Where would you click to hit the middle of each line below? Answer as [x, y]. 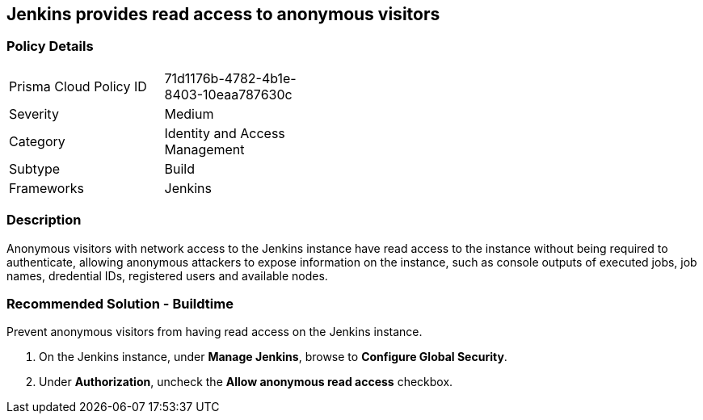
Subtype [35, 168]
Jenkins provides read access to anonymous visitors [223, 14]
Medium [189, 113]
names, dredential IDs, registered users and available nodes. [167, 275]
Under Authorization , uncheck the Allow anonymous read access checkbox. [246, 382]
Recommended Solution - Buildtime [120, 303]
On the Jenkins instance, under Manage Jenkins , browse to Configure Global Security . [273, 357]
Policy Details [50, 46]
